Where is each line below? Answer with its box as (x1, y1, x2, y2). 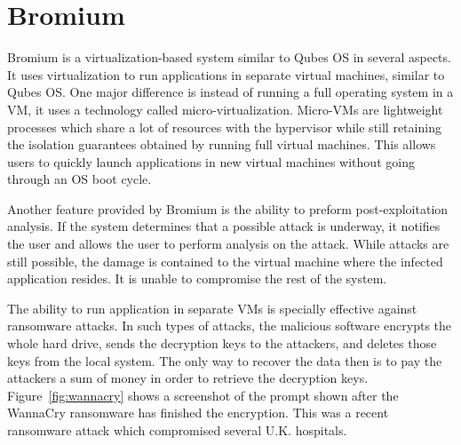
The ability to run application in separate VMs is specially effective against (7, 298, 417, 317)
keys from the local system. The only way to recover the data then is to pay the (7, 351, 442, 370)
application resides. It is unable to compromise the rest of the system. (7, 269, 387, 288)
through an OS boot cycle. (7, 170, 152, 188)
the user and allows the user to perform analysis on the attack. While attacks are (7, 234, 449, 253)
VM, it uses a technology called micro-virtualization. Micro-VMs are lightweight (7, 99, 443, 118)
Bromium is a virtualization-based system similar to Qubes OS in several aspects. (7, 48, 451, 67)
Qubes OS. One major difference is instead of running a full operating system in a (7, 83, 454, 101)
